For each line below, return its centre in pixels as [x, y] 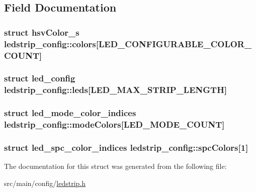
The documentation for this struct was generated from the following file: [115, 166]
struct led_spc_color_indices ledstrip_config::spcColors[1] [126, 147]
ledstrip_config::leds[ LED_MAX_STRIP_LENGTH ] [116, 90]
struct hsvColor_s [42, 32]
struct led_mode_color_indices [70, 113]
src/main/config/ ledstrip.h [45, 183]
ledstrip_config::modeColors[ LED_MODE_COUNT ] [114, 124]
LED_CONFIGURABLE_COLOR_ [175, 43]
